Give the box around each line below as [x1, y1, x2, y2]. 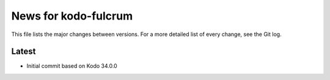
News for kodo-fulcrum [11, 9, 133, 23]
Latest [11, 46, 36, 57]
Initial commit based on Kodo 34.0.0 [26, 62, 117, 70]
